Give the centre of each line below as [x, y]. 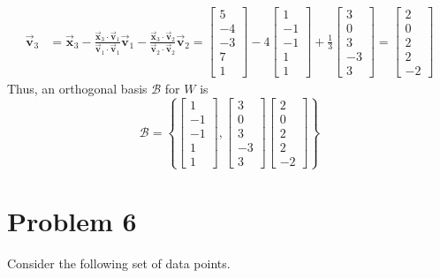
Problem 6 [72, 220]
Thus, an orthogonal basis [77, 89]
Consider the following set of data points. [119, 263]
